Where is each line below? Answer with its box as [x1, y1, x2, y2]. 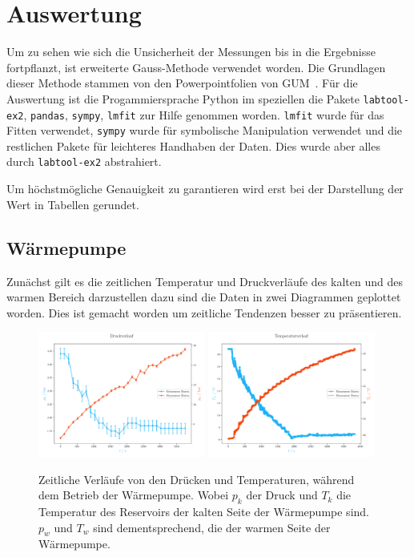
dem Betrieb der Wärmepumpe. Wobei [38, 486, 229, 503]
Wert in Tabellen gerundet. [6, 196, 139, 212]
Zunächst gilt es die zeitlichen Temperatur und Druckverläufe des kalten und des [6, 272, 403, 289]
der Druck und [246, 486, 318, 503]
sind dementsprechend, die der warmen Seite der [93, 519, 331, 535]
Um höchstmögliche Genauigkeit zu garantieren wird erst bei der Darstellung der [6, 180, 404, 197]
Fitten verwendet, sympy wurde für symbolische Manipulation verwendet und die [6, 122, 403, 139]
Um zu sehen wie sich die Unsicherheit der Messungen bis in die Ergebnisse [6, 43, 376, 60]
